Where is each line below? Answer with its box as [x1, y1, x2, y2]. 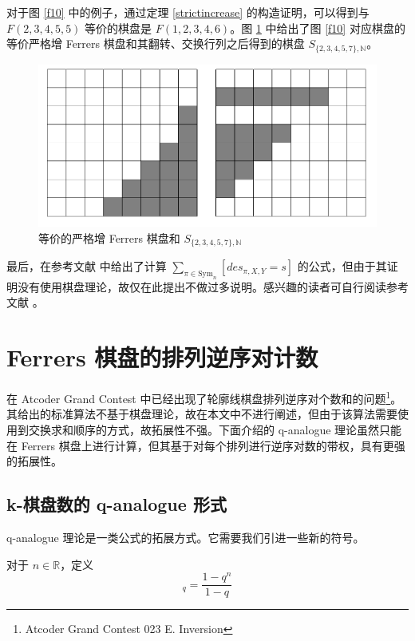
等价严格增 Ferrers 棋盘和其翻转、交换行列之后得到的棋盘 [6, 35, 305, 52]
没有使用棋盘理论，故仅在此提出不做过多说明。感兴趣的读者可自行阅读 [17, 278, 386, 295]
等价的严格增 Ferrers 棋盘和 [38, 229, 180, 246]
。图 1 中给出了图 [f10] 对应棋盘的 [230, 19, 405, 36]
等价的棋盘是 [85, 19, 152, 36]
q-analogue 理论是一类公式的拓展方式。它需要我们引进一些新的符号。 [6, 528, 365, 545]
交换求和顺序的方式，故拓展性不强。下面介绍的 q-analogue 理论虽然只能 [28, 421, 402, 437]
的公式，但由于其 [297, 258, 387, 275]
